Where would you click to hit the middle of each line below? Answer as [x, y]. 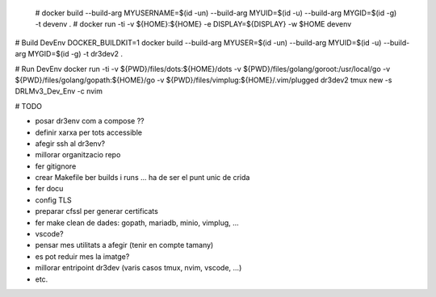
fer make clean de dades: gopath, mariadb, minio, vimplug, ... [137, 223]
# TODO [28, 106]
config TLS [53, 200]
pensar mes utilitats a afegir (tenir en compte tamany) [124, 245]
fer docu [49, 189]
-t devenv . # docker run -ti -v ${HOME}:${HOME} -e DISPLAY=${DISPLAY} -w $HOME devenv [193, 24]
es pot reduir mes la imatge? [82, 256]
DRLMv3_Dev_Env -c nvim [59, 91]
